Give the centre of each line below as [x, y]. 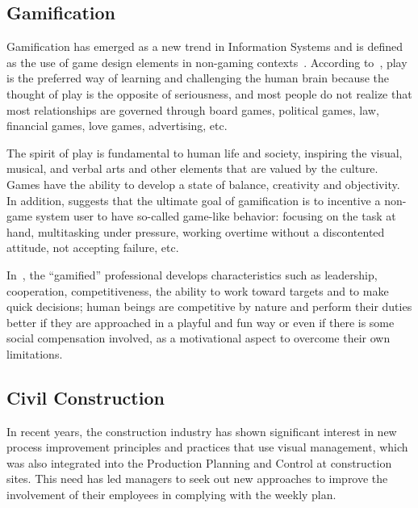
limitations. [35, 353]
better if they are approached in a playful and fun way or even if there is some [201, 322]
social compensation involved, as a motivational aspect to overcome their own [199, 338]
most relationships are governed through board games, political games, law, [193, 109]
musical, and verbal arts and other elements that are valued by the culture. [192, 168]
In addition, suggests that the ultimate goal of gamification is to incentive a [194, 200]
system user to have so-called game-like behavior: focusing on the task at [216, 216]
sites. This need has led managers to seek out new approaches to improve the [197, 479]
